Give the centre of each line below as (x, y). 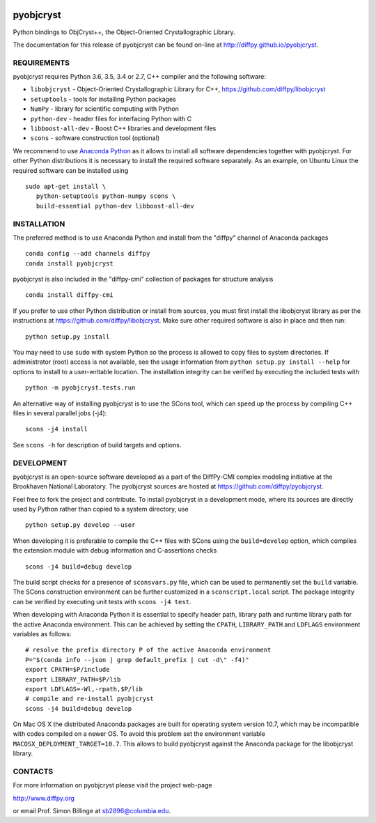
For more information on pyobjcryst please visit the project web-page (112, 785)
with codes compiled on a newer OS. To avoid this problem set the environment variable (139, 734)
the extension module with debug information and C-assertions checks (115, 551)
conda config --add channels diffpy (88, 254)
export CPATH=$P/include (68, 670)
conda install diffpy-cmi (70, 295)
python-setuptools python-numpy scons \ (106, 196)
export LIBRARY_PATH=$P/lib (73, 679)
